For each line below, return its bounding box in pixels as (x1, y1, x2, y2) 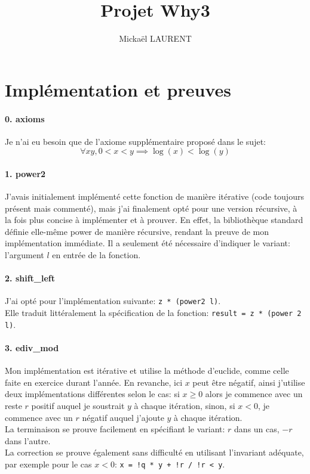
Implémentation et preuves (5, 77, 231, 101)
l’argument (5, 249, 44, 261)
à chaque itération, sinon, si (134, 399, 235, 411)
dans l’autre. (5, 434, 51, 447)
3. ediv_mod (5, 342, 59, 354)
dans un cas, (234, 423, 280, 435)
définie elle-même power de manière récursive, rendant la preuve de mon (5, 225, 269, 237)
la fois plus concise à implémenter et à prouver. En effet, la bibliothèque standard (5, 213, 303, 226)
